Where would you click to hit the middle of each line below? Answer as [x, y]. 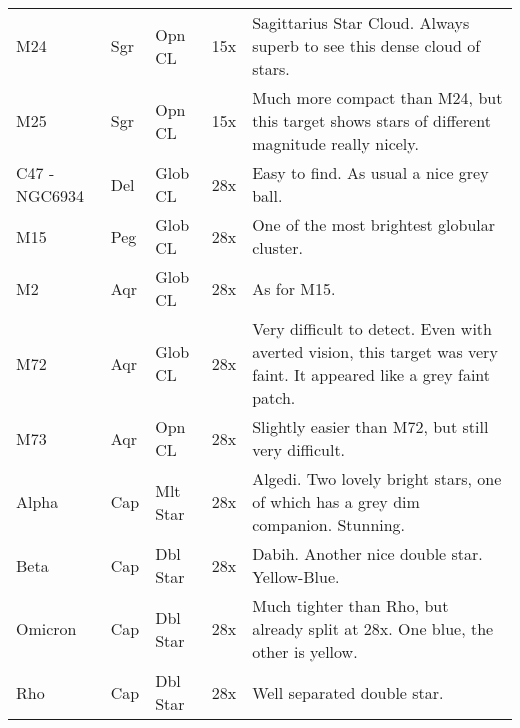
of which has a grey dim [336, 501]
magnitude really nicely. [335, 143]
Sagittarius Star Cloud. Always [361, 22]
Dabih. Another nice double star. [367, 553]
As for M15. [294, 288]
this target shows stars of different [371, 120]
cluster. [277, 247]
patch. [274, 397]
